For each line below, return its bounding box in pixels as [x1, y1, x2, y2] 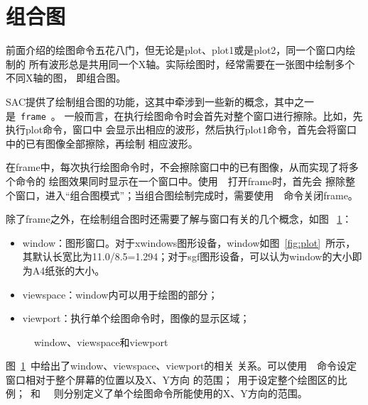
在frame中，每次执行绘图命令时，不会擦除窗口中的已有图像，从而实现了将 [6, 160, 349, 174]
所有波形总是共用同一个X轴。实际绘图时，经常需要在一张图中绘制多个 [28, 56, 355, 71]
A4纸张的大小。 [32, 262, 105, 277]
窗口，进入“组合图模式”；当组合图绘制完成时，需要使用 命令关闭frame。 [15, 187, 358, 202]
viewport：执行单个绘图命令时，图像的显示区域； [22, 311, 250, 326]
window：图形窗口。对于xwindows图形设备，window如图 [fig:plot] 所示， [22, 235, 356, 250]
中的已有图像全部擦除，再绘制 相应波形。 [6, 135, 198, 150]
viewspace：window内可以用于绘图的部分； [22, 287, 218, 301]
